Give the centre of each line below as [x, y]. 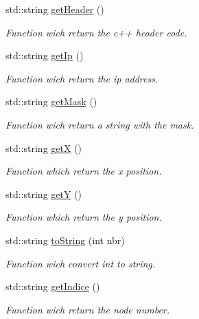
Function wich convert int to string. [81, 263]
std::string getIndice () [53, 286]
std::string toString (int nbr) [65, 240]
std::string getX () [44, 147]
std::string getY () [44, 194]
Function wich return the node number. [88, 309]
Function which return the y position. [84, 217]
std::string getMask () [51, 101]
